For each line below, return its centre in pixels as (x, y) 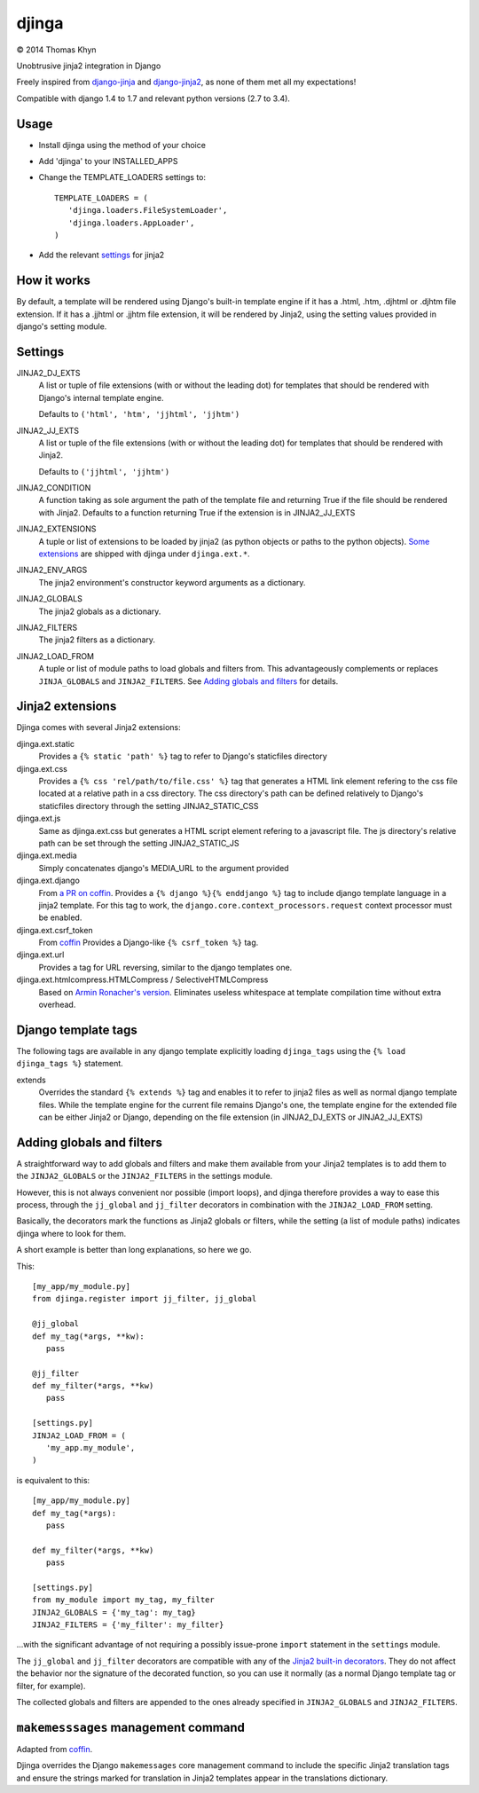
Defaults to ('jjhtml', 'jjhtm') (104, 471)
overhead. (57, 1005)
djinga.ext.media (47, 855)
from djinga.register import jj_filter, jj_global (145, 1299)
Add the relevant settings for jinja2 (102, 255)
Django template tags (77, 1030)
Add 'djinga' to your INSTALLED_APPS (108, 161)
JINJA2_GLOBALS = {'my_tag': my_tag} (114, 1612)
